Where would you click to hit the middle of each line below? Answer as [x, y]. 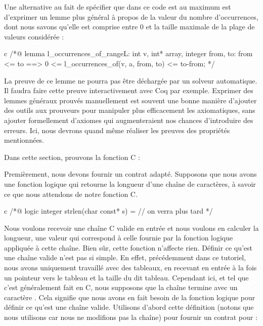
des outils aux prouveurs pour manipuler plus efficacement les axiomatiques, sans [130, 110]
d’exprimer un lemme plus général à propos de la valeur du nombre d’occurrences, [131, 16]
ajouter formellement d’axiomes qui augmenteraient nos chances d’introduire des [129, 120]
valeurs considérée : [34, 36]
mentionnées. [24, 140]
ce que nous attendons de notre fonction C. [71, 194]
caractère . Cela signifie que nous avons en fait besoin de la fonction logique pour [130, 297]
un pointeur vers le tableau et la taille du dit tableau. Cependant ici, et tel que [126, 277]
